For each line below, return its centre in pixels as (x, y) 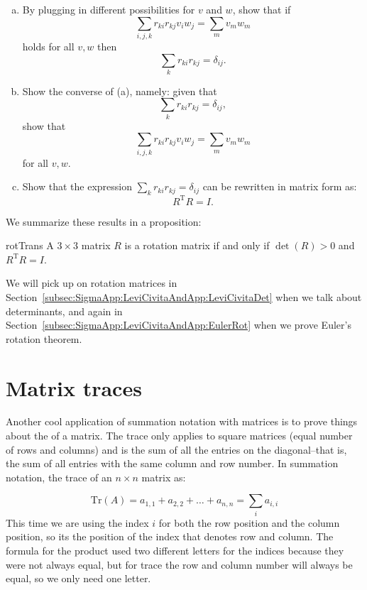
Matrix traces (74, 387)
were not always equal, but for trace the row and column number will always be (179, 564)
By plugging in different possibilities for (109, 9)
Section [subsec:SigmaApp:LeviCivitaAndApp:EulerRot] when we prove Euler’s (179, 325)
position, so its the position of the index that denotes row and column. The (170, 536)
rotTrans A (30, 245)
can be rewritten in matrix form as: (280, 186)
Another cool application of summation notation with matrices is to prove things (182, 421)
